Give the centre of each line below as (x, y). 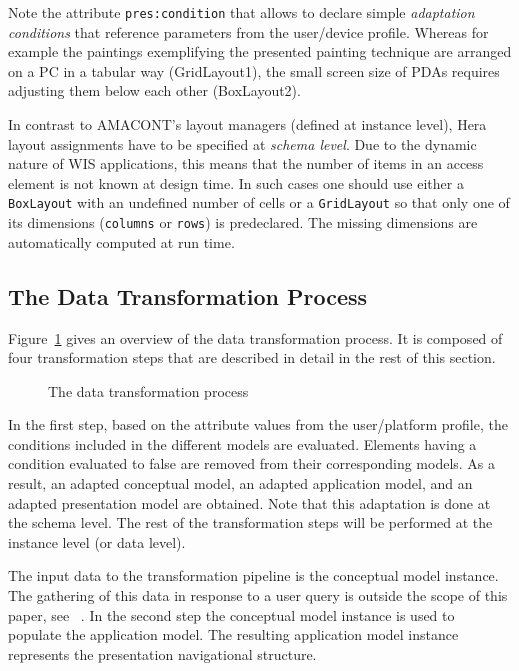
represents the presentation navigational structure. (162, 653)
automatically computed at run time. (121, 241)
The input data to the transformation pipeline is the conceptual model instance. (253, 575)
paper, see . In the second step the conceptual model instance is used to (231, 614)
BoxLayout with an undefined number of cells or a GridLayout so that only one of (259, 202)
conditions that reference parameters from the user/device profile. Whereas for (248, 31)
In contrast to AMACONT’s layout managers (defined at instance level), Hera (247, 124)
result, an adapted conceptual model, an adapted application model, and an (240, 483)
